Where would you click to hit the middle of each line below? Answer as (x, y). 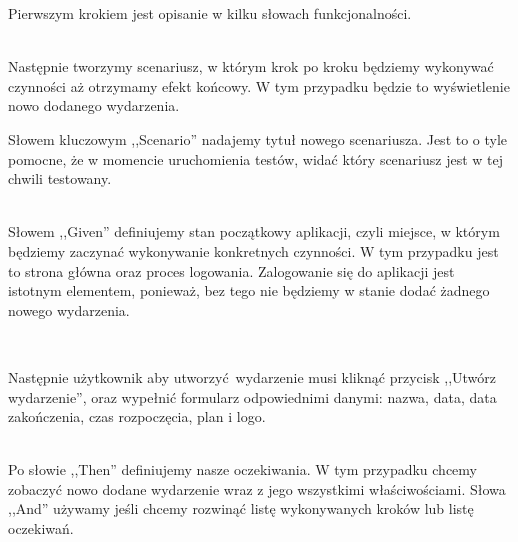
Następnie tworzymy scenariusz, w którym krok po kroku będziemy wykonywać (251, 66)
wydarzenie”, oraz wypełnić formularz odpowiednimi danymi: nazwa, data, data (252, 396)
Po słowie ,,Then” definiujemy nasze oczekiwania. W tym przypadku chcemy (242, 469)
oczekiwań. (41, 528)
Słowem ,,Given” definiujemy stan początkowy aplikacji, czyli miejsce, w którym (254, 231)
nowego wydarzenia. (69, 309)
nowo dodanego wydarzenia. (94, 105)
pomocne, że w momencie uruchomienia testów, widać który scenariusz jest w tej (256, 158)
